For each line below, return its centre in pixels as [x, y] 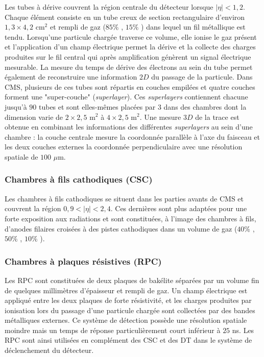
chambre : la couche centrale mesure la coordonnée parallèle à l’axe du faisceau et [133, 136]
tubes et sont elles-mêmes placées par [97, 106]
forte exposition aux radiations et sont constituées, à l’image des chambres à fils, [130, 218]
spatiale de [21, 156]
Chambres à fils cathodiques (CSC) [79, 179]
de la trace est [217, 117]
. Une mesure [160, 117]
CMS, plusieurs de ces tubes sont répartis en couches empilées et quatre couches [130, 86]
